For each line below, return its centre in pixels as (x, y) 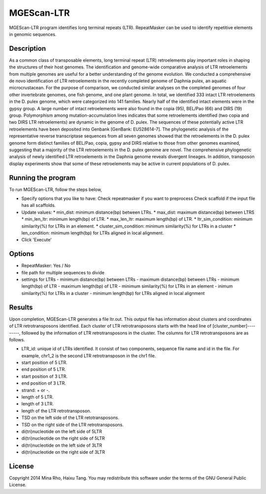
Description (28, 49)
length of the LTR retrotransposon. (56, 411)
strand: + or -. (36, 390)
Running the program (42, 178)
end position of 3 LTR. (44, 383)
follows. (17, 339)
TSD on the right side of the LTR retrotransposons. (73, 425)
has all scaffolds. (39, 205)
